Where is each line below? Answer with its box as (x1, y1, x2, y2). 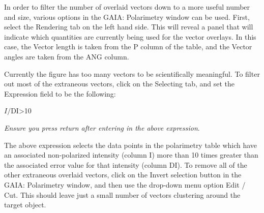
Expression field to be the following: (4, 88, 116, 99)
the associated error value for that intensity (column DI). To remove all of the (4, 159, 247, 170)
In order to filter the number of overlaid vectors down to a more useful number (4, 2, 250, 12)
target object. (4, 199, 46, 210)
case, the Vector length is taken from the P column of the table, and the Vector (4, 41, 252, 52)
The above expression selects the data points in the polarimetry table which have (4, 139, 257, 150)
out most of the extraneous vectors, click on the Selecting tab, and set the (4, 78, 235, 89)
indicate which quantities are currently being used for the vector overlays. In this (4, 31, 256, 42)
